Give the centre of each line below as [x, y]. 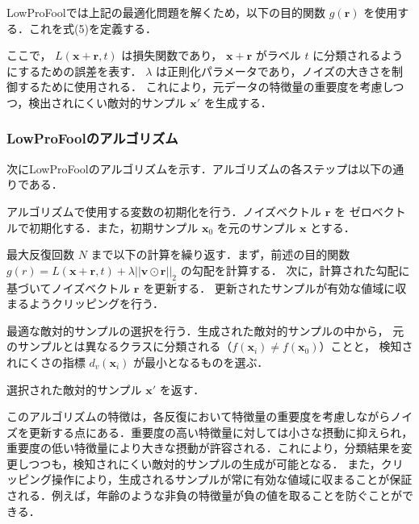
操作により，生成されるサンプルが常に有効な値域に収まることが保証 [232, 479]
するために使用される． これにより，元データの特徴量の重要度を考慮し [205, 87]
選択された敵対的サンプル [74, 389]
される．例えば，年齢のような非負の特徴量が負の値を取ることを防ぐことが [204, 495]
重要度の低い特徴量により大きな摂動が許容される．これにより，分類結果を [204, 448]
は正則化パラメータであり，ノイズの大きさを [274, 71]
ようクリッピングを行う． [96, 304]
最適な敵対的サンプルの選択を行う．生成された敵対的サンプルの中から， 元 [205, 330]
